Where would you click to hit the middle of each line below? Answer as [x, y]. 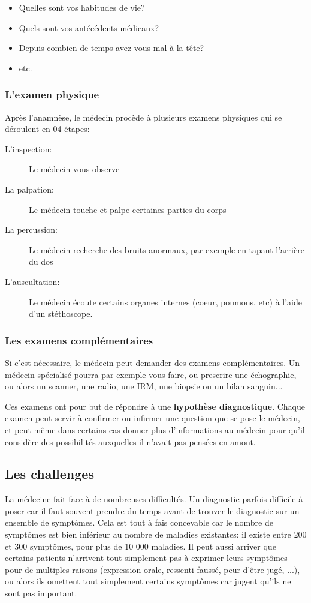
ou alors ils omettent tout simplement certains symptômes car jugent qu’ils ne [148, 581]
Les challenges [49, 474]
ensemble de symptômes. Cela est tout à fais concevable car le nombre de [139, 522]
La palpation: [29, 189]
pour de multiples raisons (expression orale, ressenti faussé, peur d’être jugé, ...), [153, 569]
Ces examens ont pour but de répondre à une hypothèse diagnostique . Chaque [155, 406]
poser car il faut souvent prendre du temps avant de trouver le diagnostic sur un [152, 510]
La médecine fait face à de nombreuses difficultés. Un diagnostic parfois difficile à [154, 499]
